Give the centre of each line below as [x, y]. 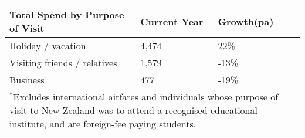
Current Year [172, 21]
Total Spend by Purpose [67, 14]
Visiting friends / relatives [63, 63]
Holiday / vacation [48, 46]
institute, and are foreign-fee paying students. [103, 124]
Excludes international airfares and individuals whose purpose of [146, 97]
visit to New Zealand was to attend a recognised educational [133, 110]
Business [27, 80]
